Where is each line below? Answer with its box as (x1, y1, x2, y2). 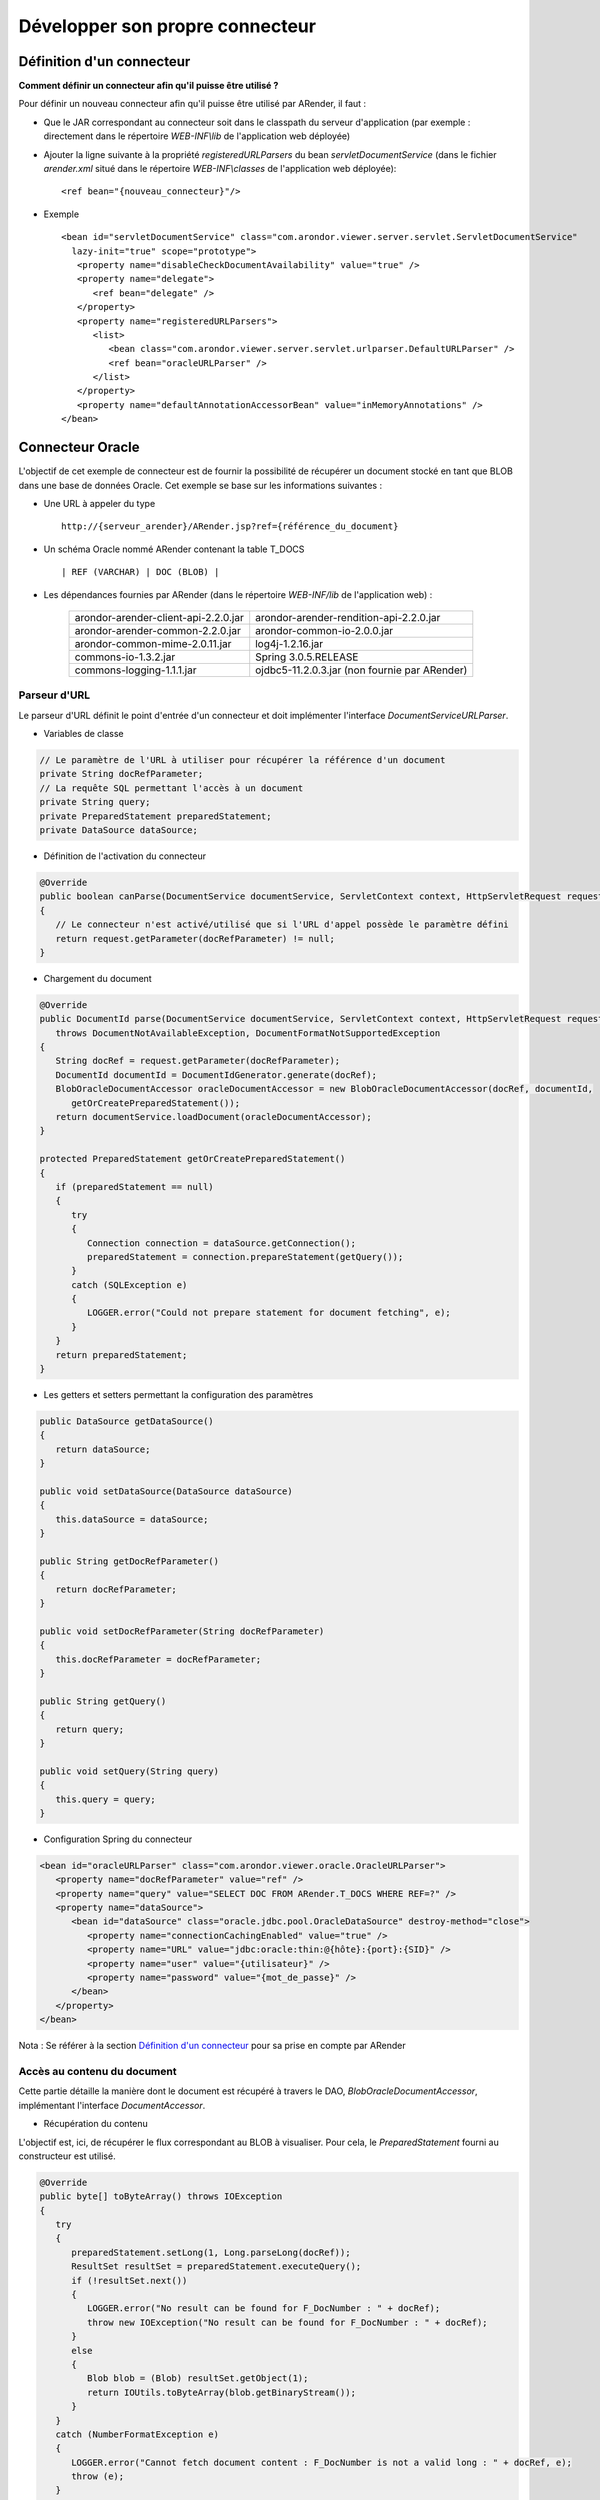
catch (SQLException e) (71, 1279, 188, 1290)
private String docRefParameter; (39, 768, 204, 780)
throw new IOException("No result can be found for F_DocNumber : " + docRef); (86, 2316, 489, 2328)
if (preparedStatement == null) (55, 1181, 214, 1192)
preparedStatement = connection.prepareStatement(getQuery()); (86, 1251, 404, 1262)
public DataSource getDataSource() (39, 1416, 214, 1427)
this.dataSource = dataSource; (55, 1513, 209, 1525)
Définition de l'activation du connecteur (43, 850, 207, 862)
